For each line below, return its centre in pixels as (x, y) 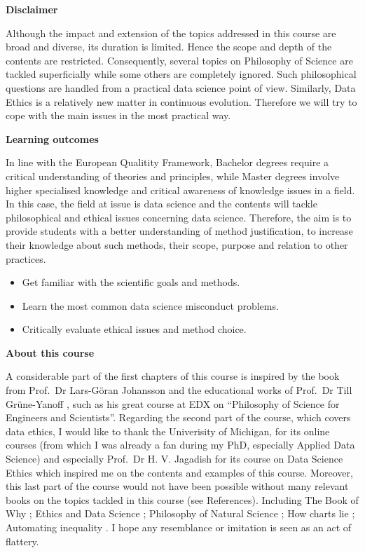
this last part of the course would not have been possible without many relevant (177, 486)
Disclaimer (32, 9)
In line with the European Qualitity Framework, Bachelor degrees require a (167, 162)
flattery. (22, 541)
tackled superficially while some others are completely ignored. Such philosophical (181, 74)
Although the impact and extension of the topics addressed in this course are (171, 33)
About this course (50, 352)
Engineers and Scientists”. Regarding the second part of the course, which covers (178, 417)
